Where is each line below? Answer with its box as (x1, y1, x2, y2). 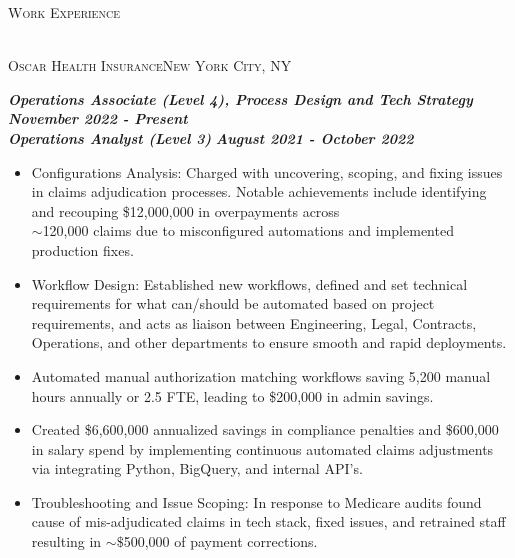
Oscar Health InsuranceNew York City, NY (8, 55, 292, 76)
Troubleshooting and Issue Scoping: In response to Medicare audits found (31, 491, 482, 512)
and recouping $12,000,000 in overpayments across (31, 200, 340, 221)
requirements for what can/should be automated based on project (31, 293, 435, 314)
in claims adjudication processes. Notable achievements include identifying (31, 181, 487, 202)
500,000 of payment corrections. (123, 531, 318, 552)
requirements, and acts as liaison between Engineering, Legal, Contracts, (31, 312, 477, 333)
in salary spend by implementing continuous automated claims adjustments (31, 438, 494, 459)
